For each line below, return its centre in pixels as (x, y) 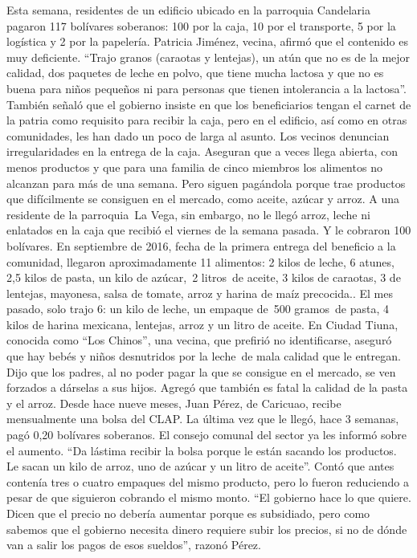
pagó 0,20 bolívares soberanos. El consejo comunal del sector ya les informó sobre (206, 435)
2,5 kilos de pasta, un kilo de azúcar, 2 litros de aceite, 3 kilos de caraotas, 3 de (204, 277)
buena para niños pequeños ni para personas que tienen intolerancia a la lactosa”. (206, 88)
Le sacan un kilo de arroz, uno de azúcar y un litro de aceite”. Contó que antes (200, 466)
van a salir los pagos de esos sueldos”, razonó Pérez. (134, 545)
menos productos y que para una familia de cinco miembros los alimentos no (194, 167)
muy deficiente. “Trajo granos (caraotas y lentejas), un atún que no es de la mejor (208, 57)
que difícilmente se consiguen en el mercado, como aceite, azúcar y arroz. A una (203, 199)
